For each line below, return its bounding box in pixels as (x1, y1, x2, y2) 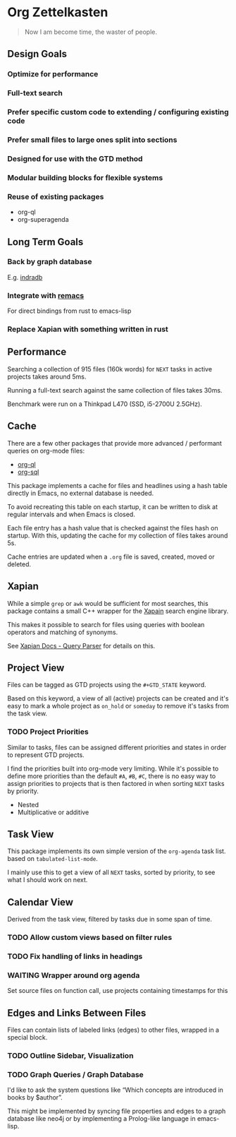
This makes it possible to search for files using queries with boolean (7, 620, 205, 629)
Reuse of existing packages (7, 191, 104, 201)
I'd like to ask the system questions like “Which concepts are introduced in (7, 1085, 224, 1095)
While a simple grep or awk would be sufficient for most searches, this (7, 599, 209, 607)
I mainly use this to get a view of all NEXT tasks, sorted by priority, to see (7, 868, 216, 876)
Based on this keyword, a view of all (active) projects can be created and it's (7, 694, 229, 703)
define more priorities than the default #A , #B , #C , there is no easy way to (7, 771, 216, 780)
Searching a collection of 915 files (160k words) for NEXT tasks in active (7, 364, 213, 373)
